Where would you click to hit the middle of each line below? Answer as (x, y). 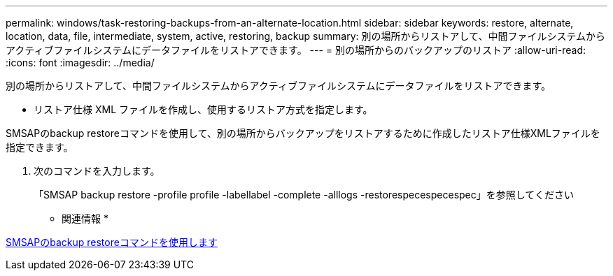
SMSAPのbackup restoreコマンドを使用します (112, 242)
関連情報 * (85, 218)
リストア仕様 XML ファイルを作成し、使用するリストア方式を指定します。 (203, 109)
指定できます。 (40, 147)
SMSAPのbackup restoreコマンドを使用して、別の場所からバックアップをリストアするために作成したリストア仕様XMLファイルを (303, 133)
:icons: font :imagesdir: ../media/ (80, 63)
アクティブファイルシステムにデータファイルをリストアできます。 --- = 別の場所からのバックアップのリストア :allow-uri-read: (296, 50)
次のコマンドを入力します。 (97, 171)
